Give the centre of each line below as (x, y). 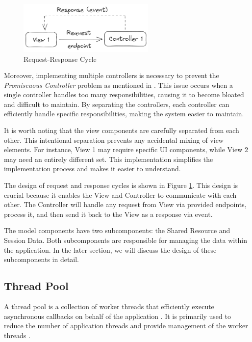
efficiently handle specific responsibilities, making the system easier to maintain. (124, 114)
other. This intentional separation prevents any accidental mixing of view (114, 140)
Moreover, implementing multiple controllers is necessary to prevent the (112, 75)
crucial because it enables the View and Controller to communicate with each (120, 195)
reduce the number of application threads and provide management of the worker (126, 326)
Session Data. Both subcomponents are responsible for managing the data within (126, 240)
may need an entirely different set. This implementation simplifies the (109, 159)
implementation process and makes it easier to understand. (92, 169)
